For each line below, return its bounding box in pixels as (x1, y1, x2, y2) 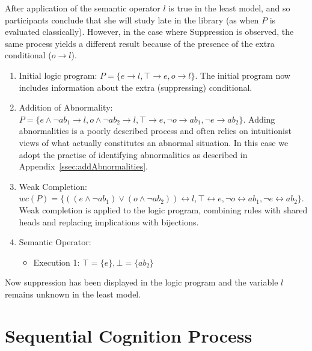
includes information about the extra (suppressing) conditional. (19, 81, 252, 93)
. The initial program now (195, 69, 290, 81)
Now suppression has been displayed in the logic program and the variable (5, 276, 278, 288)
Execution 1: (33, 255, 80, 268)
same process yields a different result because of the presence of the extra (5, 37, 275, 49)
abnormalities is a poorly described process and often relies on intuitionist (19, 124, 292, 137)
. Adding (243, 112, 275, 125)
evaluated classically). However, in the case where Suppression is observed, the (5, 25, 294, 38)
